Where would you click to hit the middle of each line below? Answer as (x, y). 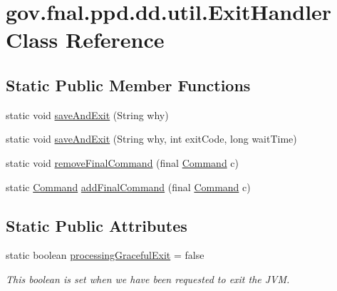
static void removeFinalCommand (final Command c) (122, 162)
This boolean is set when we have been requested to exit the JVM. (148, 279)
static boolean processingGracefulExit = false (105, 255)
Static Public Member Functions (128, 85)
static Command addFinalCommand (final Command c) (128, 187)
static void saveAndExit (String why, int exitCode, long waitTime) (151, 139)
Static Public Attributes (97, 225)
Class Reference (85, 40)
